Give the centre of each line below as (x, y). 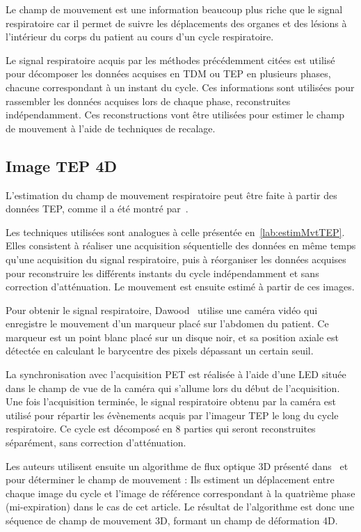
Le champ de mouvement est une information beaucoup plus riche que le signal (174, 9)
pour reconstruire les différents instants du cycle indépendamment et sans (162, 273)
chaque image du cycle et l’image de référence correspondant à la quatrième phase (180, 493)
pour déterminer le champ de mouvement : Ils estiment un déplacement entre (170, 479)
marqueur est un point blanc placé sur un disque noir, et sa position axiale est (172, 337)
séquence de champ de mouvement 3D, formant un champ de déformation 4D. (172, 521)
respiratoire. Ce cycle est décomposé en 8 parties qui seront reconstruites (161, 429)
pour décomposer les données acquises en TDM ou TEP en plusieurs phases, (168, 73)
